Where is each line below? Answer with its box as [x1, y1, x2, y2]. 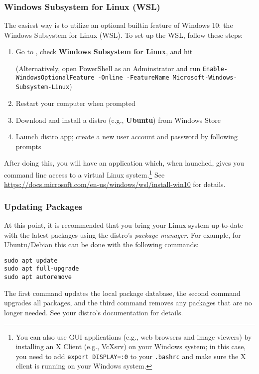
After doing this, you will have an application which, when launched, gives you [4, 158, 245, 168]
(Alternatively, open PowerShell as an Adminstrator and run [15, 63, 201, 73]
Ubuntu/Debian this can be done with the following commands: [4, 239, 199, 250]
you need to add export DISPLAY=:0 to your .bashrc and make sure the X [15, 351, 246, 361]
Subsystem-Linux [15, 84, 70, 91]
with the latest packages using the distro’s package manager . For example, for [4, 229, 241, 240]
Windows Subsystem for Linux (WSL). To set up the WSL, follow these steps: [4, 29, 243, 40]
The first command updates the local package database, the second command [4, 287, 241, 298]
